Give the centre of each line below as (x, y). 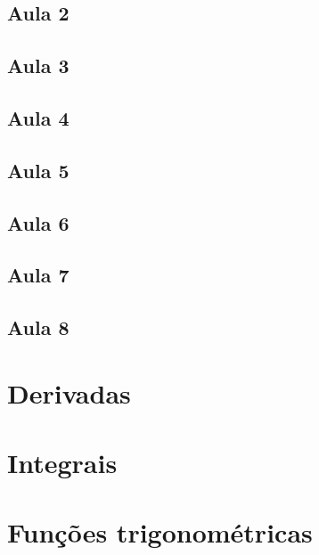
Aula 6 (38, 222)
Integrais (62, 463)
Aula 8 (38, 327)
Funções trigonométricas (160, 532)
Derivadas (69, 392)
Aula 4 (38, 117)
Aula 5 (38, 170)
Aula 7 (38, 275)
